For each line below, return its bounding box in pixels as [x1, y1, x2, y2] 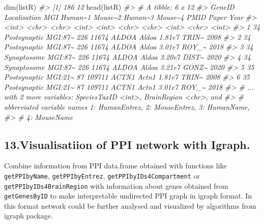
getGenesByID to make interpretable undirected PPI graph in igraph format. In [4, 190, 252, 201]
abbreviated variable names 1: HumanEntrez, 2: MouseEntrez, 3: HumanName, [4, 101, 250, 112]
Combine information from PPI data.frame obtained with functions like [4, 160, 227, 171]
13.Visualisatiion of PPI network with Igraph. [4, 136, 250, 152]
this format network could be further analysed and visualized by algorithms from [4, 200, 256, 211]
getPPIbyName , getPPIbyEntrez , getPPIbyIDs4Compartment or [4, 170, 200, 181]
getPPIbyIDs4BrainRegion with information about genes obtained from [4, 180, 228, 191]
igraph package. [4, 210, 53, 221]
